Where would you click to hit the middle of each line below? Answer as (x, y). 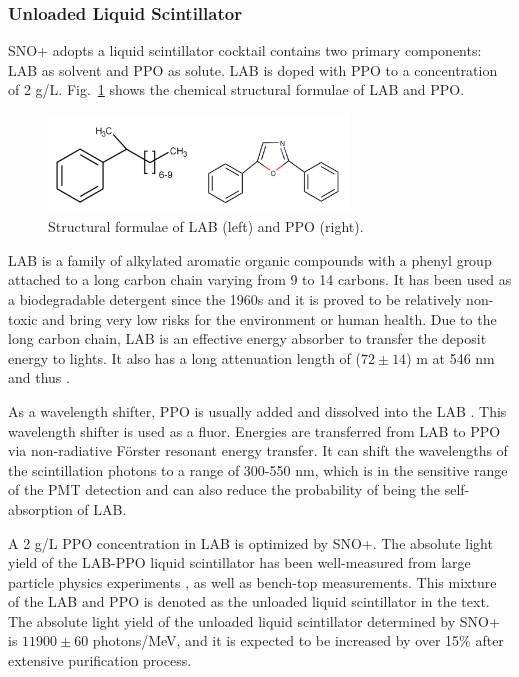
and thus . (39, 377)
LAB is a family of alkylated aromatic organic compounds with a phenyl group (250, 259)
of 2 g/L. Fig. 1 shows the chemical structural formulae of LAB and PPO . (236, 89)
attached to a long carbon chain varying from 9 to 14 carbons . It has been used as (260, 279)
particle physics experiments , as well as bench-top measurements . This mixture (252, 581)
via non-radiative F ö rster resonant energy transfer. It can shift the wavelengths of (258, 450)
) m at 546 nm (450, 357)
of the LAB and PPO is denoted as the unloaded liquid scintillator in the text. (249, 601)
